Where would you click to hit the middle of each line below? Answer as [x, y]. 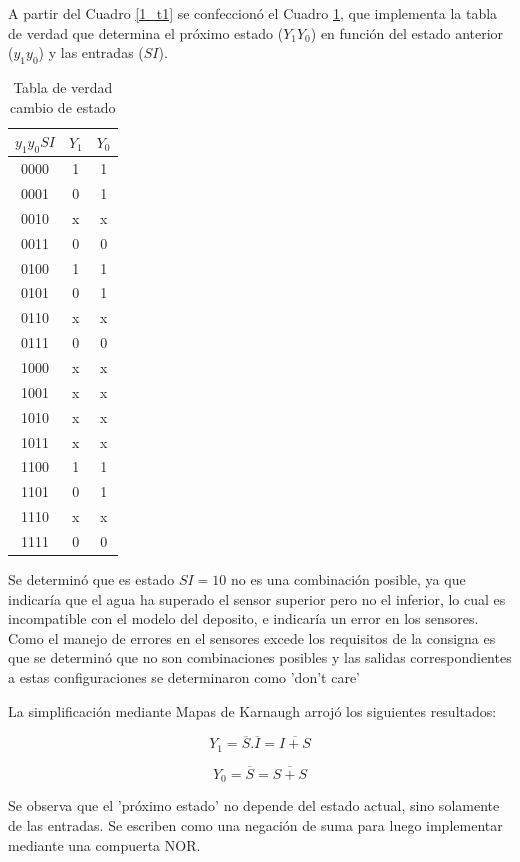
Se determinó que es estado [91, 578]
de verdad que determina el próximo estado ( [146, 32]
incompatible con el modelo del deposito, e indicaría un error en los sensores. [243, 618]
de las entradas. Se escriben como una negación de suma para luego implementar [255, 825]
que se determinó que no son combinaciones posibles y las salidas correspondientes [260, 657]
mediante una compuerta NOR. [104, 844]
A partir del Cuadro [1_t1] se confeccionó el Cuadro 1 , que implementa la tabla [253, 13]
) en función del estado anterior [407, 32]
